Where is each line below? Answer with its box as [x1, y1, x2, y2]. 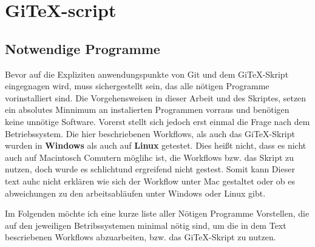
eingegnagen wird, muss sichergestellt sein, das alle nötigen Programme [5, 80, 269, 92]
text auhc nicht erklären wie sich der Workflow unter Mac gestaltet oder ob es [5, 174, 295, 187]
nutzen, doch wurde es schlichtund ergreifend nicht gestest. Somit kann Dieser [5, 163, 295, 175]
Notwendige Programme [5, 39, 160, 58]
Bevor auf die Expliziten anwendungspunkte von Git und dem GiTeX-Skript [5, 67, 289, 80]
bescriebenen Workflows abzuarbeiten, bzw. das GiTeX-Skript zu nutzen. [5, 231, 276, 243]
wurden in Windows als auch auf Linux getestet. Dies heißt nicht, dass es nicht [5, 139, 307, 152]
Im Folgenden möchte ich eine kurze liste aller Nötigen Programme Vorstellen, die [5, 207, 310, 220]
